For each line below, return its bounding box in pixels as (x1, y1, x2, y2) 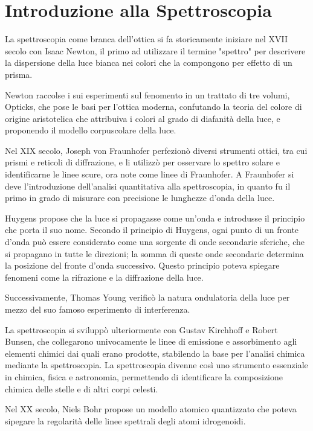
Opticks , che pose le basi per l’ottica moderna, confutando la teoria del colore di (5, 100, 302, 113)
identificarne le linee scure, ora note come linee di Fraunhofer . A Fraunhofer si (5, 168, 294, 180)
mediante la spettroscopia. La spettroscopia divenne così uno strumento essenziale (5, 359, 308, 371)
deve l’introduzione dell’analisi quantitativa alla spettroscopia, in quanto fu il (5, 179, 291, 192)
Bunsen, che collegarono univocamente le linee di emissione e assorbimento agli (5, 335, 297, 348)
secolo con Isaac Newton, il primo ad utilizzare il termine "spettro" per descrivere (5, 44, 306, 57)
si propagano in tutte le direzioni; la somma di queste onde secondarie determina (5, 247, 304, 260)
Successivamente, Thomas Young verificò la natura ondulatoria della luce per (5, 291, 290, 304)
